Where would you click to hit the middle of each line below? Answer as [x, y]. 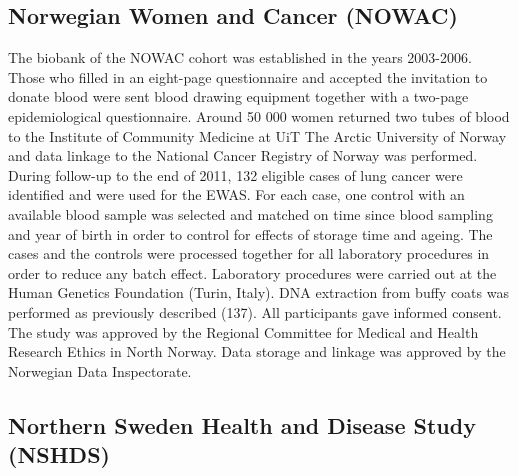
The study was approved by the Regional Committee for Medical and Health [243, 331]
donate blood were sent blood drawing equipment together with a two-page [238, 96]
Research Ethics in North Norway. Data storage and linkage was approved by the [257, 351]
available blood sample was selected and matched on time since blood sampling [250, 213]
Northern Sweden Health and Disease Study [242, 424]
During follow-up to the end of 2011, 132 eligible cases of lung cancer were [235, 174]
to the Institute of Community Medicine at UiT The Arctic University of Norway [257, 135]
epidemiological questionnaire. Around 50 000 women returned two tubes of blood [259, 115]
